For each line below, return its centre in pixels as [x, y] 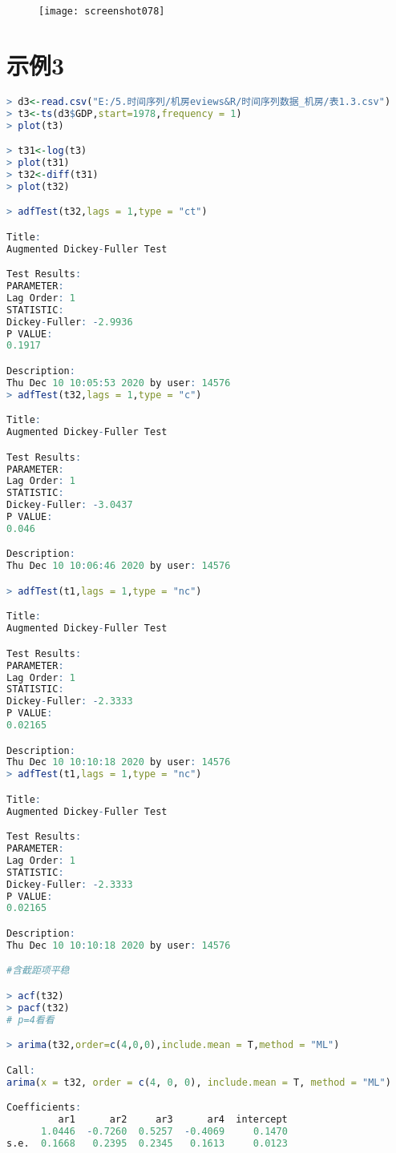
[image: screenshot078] [102, 11]
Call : [21, 1070]
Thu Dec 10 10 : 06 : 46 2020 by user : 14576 [119, 566]
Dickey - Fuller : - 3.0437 [70, 505]
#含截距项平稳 [38, 971]
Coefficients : [44, 1108]
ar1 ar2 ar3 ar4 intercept [173, 1120]
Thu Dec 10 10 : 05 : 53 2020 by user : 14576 [119, 383]
